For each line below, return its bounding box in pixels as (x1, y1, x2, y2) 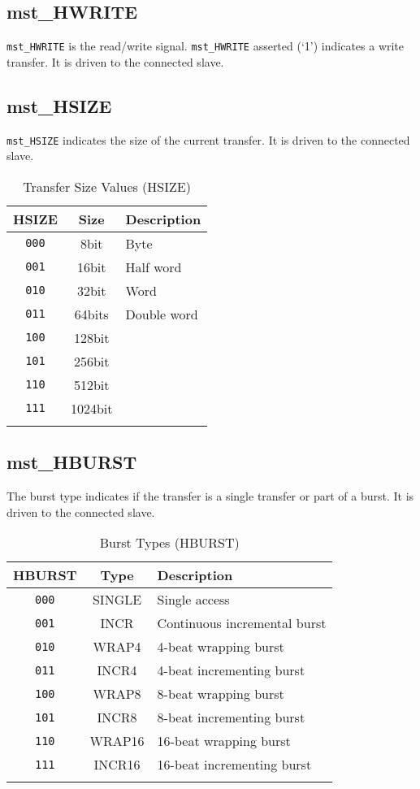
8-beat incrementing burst (157, 708, 305, 727)
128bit (73, 327, 110, 347)
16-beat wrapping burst (157, 731, 291, 751)
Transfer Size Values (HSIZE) (23, 176, 191, 196)
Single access (157, 590, 230, 609)
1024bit (70, 398, 113, 418)
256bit (73, 351, 110, 371)
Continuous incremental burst (157, 613, 327, 633)
